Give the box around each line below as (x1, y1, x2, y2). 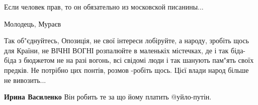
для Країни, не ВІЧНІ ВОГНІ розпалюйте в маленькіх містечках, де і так (4, 45, 229, 55)
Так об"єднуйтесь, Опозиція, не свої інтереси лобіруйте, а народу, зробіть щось (4, 35, 249, 46)
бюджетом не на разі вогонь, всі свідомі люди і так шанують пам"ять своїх (24, 55, 254, 65)
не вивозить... (4, 74, 46, 85)
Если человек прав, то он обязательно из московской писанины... (4, 2, 204, 12)
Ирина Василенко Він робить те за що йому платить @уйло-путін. (4, 91, 212, 102)
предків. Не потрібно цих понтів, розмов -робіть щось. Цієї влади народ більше (4, 64, 249, 75)
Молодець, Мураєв (4, 18, 61, 29)
